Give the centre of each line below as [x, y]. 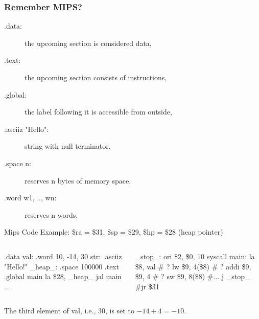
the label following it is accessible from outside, [98, 112]
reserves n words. [51, 214]
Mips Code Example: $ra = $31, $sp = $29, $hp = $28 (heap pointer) [114, 232]
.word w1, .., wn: [30, 198]
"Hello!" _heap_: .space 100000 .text [62, 266]
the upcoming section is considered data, [88, 43]
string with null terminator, [68, 146]
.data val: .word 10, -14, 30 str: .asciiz [63, 256]
